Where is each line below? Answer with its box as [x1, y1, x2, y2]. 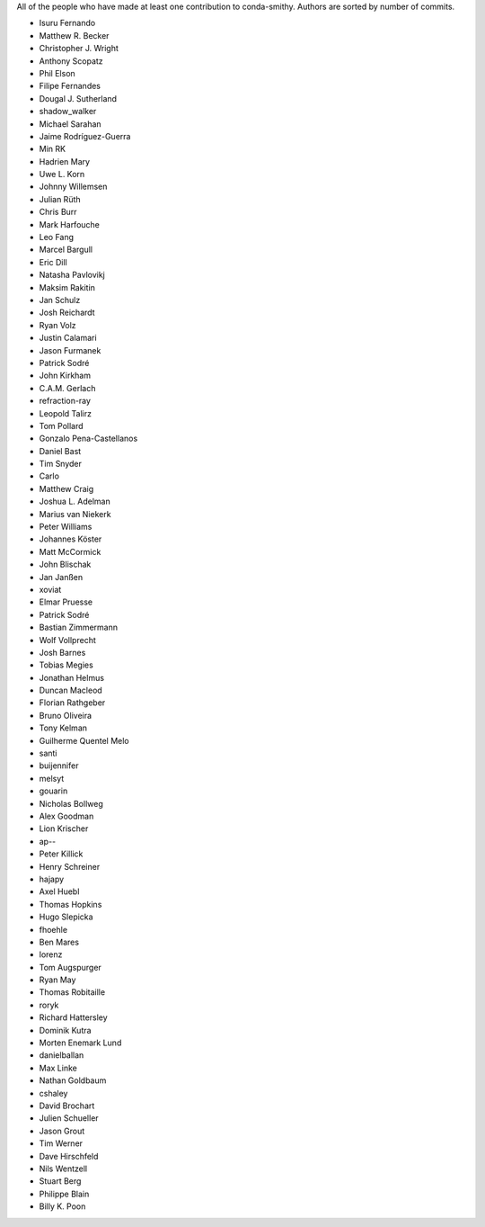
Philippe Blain [39, 1188, 90, 1199]
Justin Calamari [39, 333, 98, 344]
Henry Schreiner [39, 861, 101, 872]
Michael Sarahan [39, 118, 102, 130]
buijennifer [39, 760, 79, 771]
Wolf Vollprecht [39, 634, 96, 645]
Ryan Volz [39, 319, 76, 330]
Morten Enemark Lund [39, 1037, 122, 1048]
